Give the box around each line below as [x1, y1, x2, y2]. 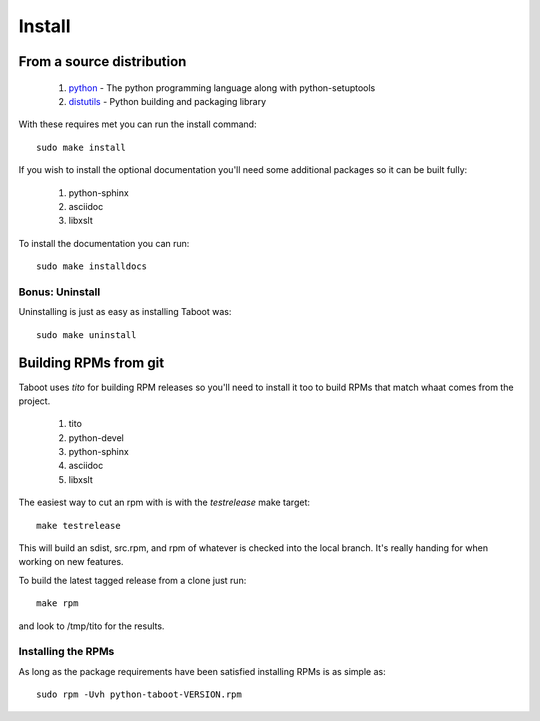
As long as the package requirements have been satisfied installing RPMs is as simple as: [18, 665, 386, 677]
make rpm [36, 598, 79, 609]
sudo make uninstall [36, 329, 137, 340]
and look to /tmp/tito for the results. [18, 620, 165, 632]
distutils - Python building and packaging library [68, 95, 267, 107]
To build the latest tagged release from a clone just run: [18, 574, 247, 586]
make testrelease [36, 520, 121, 531]
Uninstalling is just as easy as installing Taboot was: [18, 306, 232, 318]
